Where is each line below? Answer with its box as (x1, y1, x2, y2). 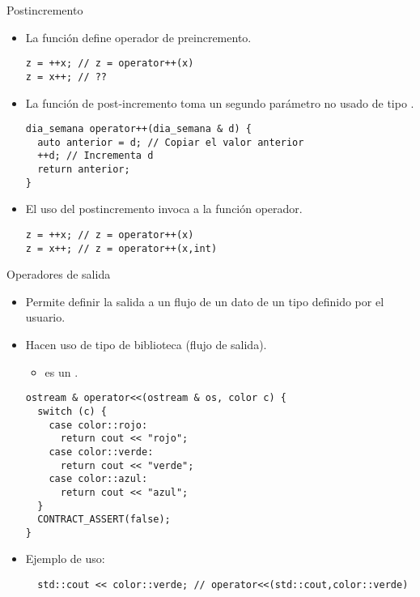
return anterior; (37, 164, 130, 176)
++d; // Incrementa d (37, 150, 154, 162)
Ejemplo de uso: (25, 550, 105, 567)
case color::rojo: (49, 419, 148, 431)
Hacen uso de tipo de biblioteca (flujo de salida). (25, 336, 267, 353)
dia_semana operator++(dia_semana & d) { (25, 123, 252, 135)
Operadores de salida (6, 266, 111, 283)
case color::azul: (49, 473, 148, 485)
